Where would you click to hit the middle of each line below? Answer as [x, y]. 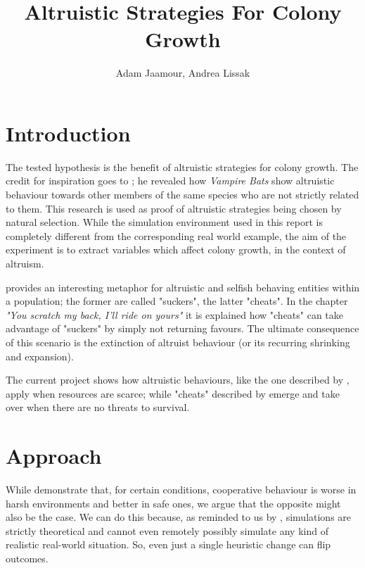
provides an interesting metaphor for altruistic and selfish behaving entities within [183, 287]
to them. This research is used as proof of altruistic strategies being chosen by [174, 208]
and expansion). [40, 356]
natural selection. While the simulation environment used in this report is [164, 222]
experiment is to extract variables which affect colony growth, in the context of [176, 250]
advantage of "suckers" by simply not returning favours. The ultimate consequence [182, 328]
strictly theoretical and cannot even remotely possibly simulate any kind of [167, 530]
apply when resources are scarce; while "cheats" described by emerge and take [173, 393]
